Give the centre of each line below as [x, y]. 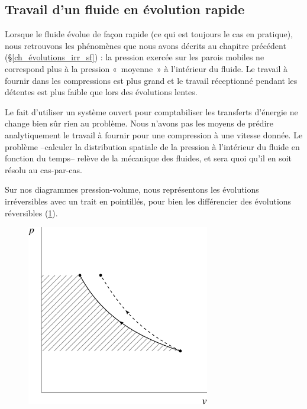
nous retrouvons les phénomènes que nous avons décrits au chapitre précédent [146, 45]
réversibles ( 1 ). [31, 212]
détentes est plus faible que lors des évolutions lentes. [101, 92]
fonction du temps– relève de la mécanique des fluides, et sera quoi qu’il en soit [148, 158]
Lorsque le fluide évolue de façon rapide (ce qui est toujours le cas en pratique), [149, 34]
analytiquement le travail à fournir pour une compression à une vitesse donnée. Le [154, 134]
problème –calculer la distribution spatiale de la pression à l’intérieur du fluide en [152, 146]
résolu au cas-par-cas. [43, 169]
